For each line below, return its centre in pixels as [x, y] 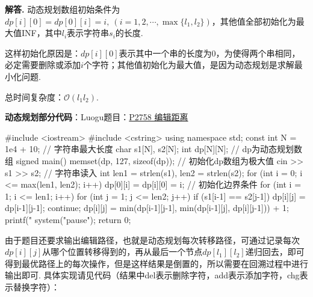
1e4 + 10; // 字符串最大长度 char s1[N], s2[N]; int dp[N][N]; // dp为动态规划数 [154, 149]
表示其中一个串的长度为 [165, 53]
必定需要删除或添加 [43, 65]
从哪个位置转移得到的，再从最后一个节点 [122, 252]
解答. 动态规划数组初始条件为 [63, 9]
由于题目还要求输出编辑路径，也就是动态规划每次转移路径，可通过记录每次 [152, 240]
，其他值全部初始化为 [254, 21]
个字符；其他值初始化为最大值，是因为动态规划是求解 [189, 65]
